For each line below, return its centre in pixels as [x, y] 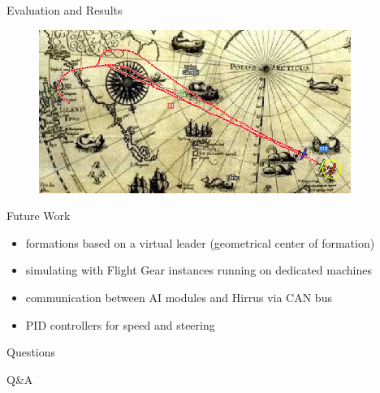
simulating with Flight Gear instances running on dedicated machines [199, 270]
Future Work [39, 216]
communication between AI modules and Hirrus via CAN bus [179, 298]
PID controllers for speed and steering [120, 324]
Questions [31, 352]
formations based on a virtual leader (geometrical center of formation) [200, 242]
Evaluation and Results [65, 10]
